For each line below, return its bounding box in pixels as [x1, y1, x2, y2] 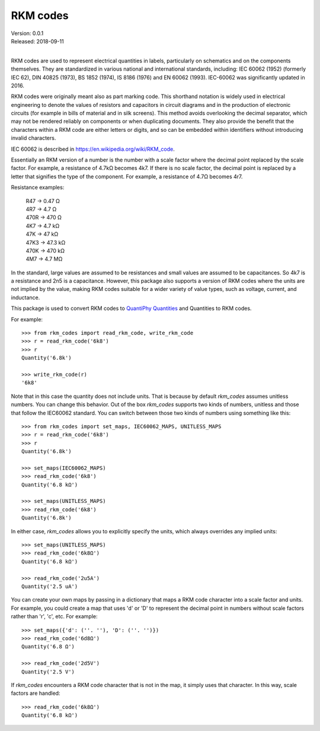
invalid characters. [11, 134, 56, 142]
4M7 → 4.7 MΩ [25, 255, 63, 262]
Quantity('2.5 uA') [21, 583, 78, 590]
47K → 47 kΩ [25, 230, 59, 238]
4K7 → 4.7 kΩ [25, 222, 60, 229]
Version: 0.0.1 [11, 30, 44, 37]
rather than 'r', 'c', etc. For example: [11, 613, 98, 620]
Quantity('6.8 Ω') [21, 643, 75, 650]
